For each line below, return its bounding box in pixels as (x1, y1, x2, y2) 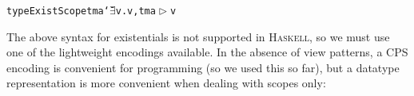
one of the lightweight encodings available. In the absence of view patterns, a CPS (6, 44, 408, 60)
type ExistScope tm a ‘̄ (6, 6, 109, 17)
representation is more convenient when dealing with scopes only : (6, 75, 326, 91)
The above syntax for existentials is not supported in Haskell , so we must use (6, 28, 390, 44)
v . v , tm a (115, 6, 156, 17)
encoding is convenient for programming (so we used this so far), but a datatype (6, 59, 400, 75)
